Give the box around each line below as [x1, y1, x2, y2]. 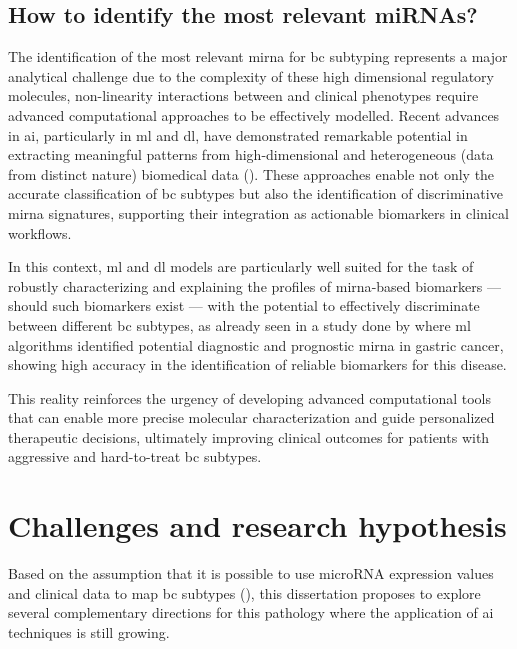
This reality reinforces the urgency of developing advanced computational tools [8, 387, 492, 408]
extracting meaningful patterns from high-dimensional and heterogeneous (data [8, 144, 494, 165]
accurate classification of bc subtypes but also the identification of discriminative [8, 183, 503, 204]
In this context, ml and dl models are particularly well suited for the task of [8, 256, 474, 277]
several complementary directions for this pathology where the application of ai [8, 602, 494, 623]
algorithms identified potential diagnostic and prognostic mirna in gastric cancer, [8, 334, 504, 355]
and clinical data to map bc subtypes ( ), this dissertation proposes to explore [8, 582, 481, 603]
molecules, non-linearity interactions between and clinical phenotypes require [8, 85, 479, 106]
